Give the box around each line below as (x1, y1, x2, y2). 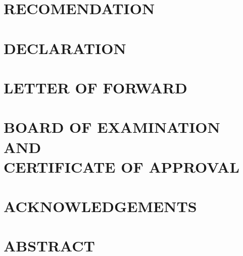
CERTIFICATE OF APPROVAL (4, 156, 239, 177)
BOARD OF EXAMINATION (4, 117, 220, 137)
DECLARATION (4, 37, 126, 58)
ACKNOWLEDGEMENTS (4, 196, 197, 217)
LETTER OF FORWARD (4, 77, 187, 97)
